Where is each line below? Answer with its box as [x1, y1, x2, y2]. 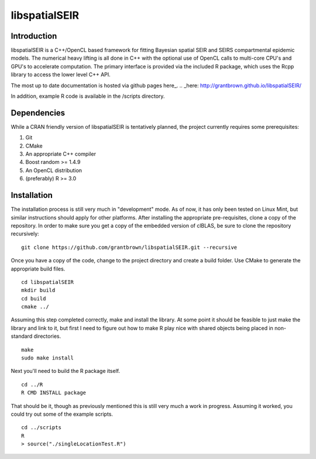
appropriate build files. [11, 265, 66, 272]
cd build [21, 295, 46, 302]
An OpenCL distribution [25, 167, 82, 174]
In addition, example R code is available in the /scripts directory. [11, 93, 165, 100]
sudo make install [21, 355, 74, 361]
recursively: [11, 230, 39, 237]
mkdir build [21, 287, 56, 294]
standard [11, 333, 33, 340]
